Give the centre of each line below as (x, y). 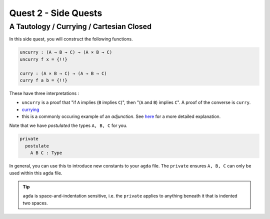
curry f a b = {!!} (43, 80)
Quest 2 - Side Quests (56, 13)
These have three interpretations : (44, 93)
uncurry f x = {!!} (43, 59)
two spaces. (35, 203)
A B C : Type (46, 153)
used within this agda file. (36, 173)
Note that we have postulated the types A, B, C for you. (68, 125)
